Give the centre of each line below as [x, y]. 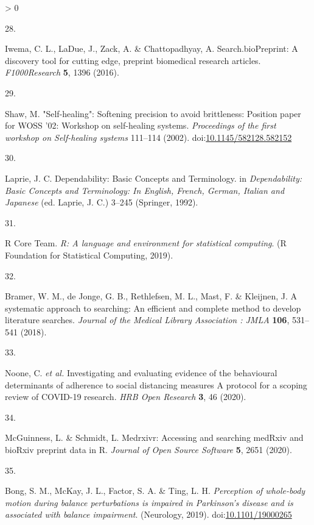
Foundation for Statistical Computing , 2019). [89, 255]
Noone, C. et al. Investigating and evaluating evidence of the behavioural [141, 373]
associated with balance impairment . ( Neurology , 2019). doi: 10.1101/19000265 [148, 514]
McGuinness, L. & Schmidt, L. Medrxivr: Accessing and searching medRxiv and [154, 437]
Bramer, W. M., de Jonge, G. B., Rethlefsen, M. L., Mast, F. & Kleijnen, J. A [151, 296]
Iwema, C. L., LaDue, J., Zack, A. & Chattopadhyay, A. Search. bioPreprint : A [152, 48]
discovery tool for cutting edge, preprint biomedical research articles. [133, 60]
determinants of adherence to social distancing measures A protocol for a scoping [156, 384]
